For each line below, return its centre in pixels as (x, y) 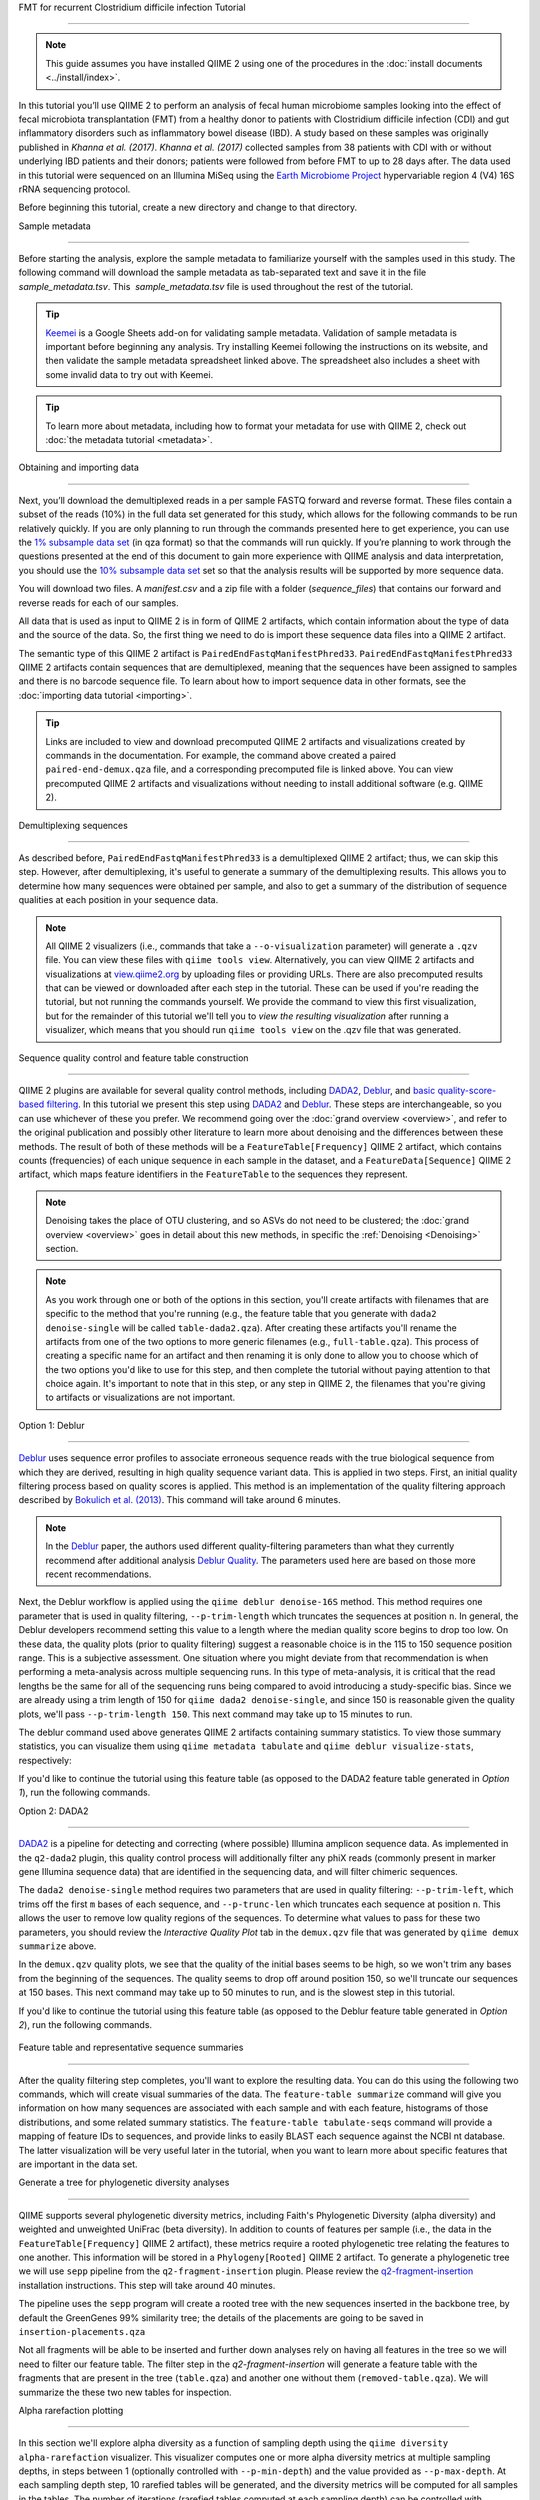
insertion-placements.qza (82, 2331)
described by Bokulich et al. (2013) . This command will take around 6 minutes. (179, 1500)
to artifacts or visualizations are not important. (140, 1397)
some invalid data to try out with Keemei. (129, 374)
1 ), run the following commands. (84, 1792)
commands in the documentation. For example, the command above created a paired (221, 756)
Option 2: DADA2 (53, 1811)
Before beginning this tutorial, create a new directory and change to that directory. (188, 207)
